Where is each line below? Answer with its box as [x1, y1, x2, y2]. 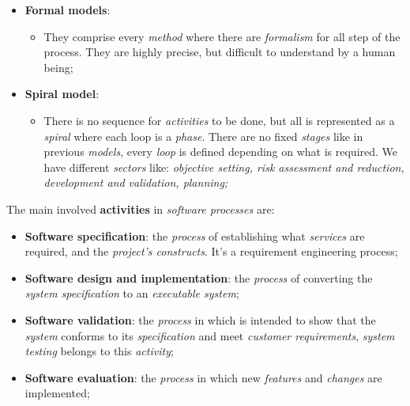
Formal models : [24, 2, 111, 17]
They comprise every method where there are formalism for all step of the [43, 28, 401, 44]
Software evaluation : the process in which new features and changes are [24, 369, 382, 385]
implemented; [24, 385, 90, 401]
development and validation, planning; [43, 174, 228, 191]
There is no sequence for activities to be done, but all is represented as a [43, 112, 395, 128]
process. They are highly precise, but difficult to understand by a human [43, 44, 396, 60]
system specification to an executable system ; [24, 285, 239, 302]
